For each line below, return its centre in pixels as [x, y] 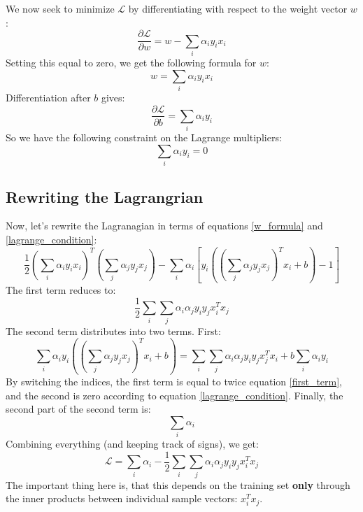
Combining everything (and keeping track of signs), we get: [132, 444]
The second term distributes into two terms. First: [113, 330]
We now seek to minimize [60, 8]
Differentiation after [48, 97]
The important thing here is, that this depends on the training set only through [178, 484]
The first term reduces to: [61, 290]
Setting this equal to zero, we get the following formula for [131, 62]
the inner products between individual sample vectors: [122, 498]
